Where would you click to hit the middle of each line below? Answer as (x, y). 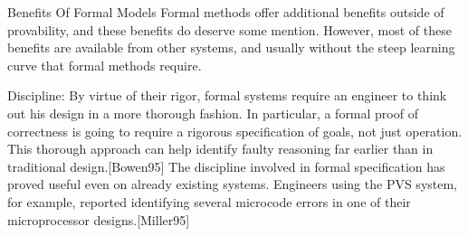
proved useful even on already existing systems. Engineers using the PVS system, (233, 184)
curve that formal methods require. (105, 65)
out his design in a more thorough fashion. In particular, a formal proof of (213, 113)
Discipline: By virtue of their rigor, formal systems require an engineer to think (227, 95)
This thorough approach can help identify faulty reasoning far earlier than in (220, 149)
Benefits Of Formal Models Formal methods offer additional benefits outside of (226, 12)
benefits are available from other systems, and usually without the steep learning (231, 47)
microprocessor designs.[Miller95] (99, 219)
